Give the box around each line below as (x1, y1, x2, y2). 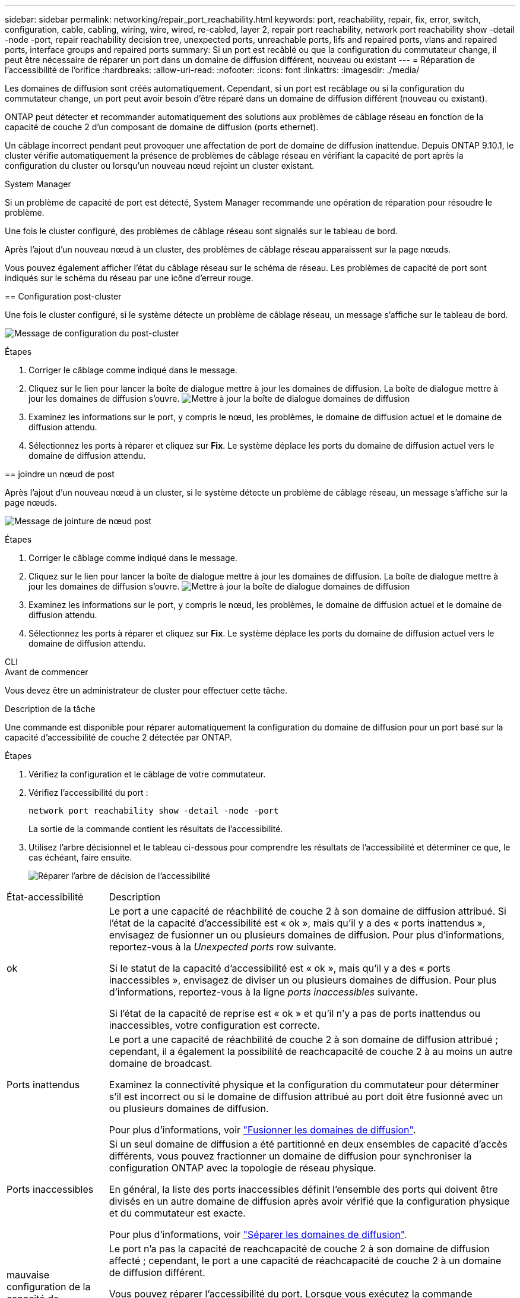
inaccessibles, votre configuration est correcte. (109, 1019, 320, 1031)
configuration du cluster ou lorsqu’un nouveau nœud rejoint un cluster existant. (5, 160, 315, 171)
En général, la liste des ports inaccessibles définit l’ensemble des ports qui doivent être (109, 1183, 498, 1195)
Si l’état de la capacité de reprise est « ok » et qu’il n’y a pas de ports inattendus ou (109, 1007, 481, 1019)
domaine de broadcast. (109, 1057, 213, 1069)
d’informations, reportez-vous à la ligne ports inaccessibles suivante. (109, 986, 418, 998)
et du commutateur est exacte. (109, 1207, 246, 1219)
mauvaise (7, 1268, 50, 1281)
